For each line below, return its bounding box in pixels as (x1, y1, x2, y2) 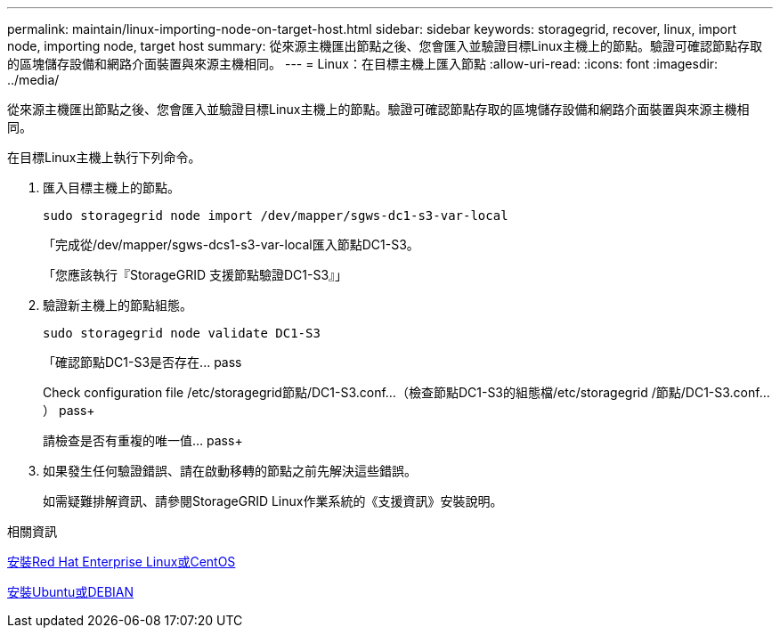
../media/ (7, 72, 60, 87)
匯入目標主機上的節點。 (43, 180, 180, 195)
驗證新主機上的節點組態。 (43, 297, 192, 313)
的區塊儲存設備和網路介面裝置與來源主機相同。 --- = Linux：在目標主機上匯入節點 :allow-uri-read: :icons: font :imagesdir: (7, 56, 719, 71)
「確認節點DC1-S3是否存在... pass (43, 354, 242, 370)
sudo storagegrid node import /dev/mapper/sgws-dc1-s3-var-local (43, 208, 508, 223)
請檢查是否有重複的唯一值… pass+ (43, 433, 243, 448)
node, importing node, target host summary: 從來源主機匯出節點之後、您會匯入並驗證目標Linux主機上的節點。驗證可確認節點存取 (7, 38, 762, 53)
